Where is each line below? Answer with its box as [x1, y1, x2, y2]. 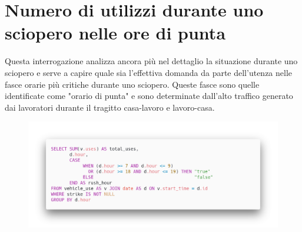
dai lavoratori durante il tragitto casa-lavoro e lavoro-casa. [5, 101, 215, 113]
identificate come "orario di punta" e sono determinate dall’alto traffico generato [5, 90, 293, 102]
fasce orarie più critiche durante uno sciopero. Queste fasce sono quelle [5, 78, 260, 90]
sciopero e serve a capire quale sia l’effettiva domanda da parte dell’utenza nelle [5, 66, 293, 78]
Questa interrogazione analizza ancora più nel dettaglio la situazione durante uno [5, 55, 298, 67]
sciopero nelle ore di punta [5, 21, 226, 45]
